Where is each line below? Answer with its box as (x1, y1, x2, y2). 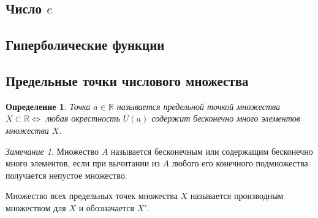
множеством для (6, 201, 66, 214)
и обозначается (78, 201, 134, 214)
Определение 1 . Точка (6, 99, 91, 112)
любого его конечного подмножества (172, 157, 308, 169)
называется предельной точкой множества (116, 99, 281, 112)
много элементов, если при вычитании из (6, 157, 160, 169)
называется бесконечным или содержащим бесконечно (110, 144, 313, 157)
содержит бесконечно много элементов (151, 112, 300, 125)
